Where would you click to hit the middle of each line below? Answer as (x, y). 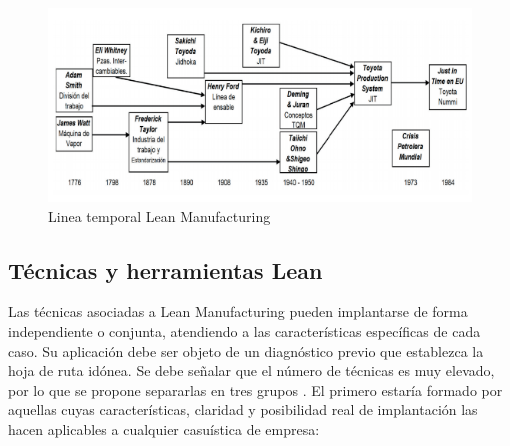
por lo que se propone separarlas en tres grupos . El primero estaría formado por (255, 389)
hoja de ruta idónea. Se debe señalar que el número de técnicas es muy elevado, (251, 370)
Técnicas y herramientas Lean (165, 269)
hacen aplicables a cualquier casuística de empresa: (164, 428)
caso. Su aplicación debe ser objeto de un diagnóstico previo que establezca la (246, 350)
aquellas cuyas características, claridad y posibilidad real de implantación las (243, 409)
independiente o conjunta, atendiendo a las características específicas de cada (244, 330)
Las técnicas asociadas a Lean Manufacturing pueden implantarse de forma (238, 311)
